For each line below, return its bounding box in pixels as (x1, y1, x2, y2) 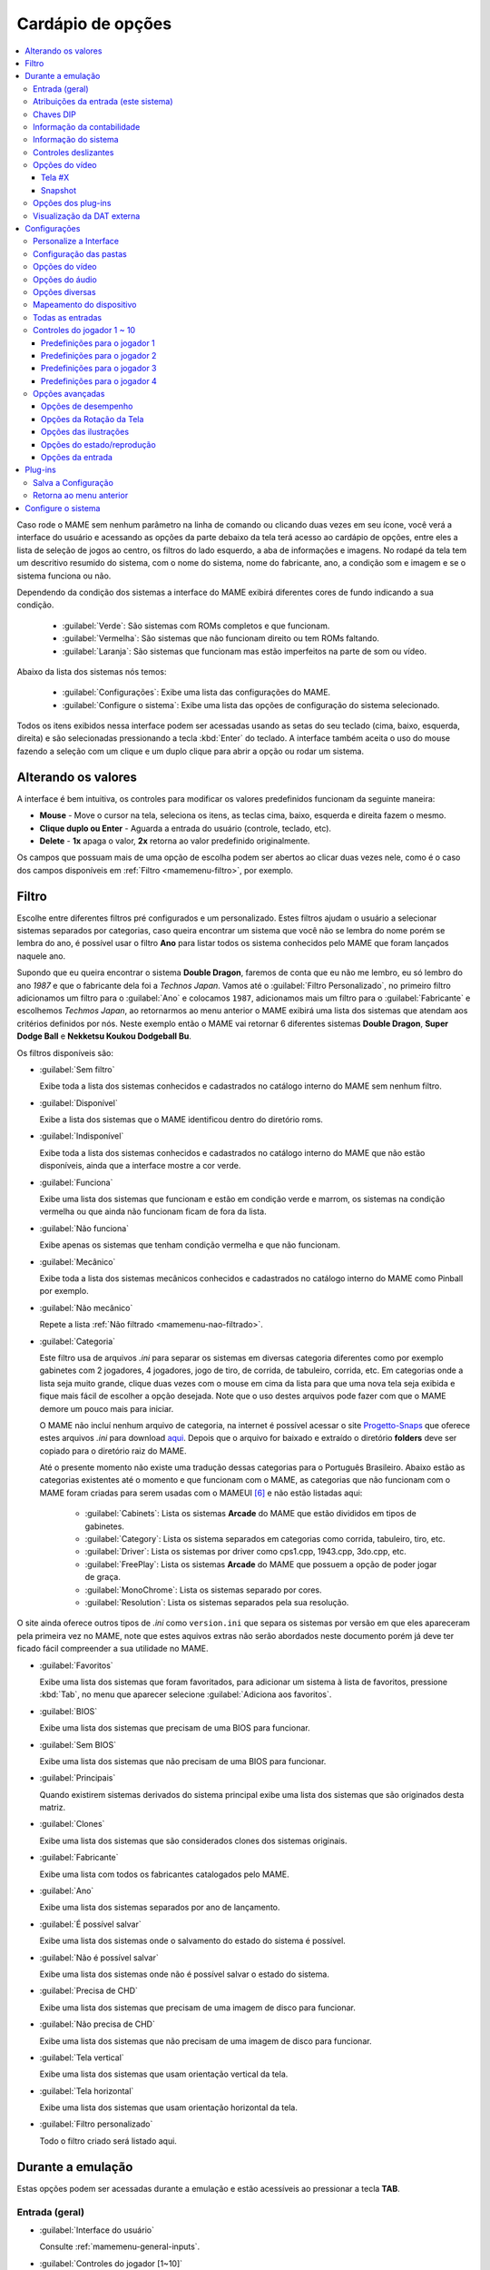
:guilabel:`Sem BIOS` (39, 1739, 117, 1750)
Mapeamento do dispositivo (33, 300, 137, 311)
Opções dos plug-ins (33, 198, 112, 209)
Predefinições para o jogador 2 (41, 350, 157, 360)
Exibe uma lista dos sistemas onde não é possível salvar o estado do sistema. (39, 1969, 330, 1979)
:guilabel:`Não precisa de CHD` (39, 2018, 156, 2029)
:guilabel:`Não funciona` (39, 1222, 130, 1234)
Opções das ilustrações (41, 427, 130, 438)
